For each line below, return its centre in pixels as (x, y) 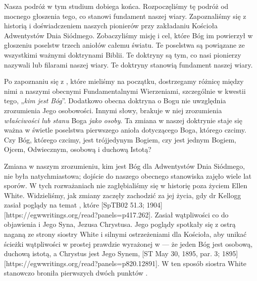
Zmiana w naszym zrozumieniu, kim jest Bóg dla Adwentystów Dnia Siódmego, (125, 166)
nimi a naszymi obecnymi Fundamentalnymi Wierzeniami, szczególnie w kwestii (125, 91)
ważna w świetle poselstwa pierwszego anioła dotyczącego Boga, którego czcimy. (125, 130)
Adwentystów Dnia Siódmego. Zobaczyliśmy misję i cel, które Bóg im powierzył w (128, 35)
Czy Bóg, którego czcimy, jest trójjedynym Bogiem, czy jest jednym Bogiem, (120, 139)
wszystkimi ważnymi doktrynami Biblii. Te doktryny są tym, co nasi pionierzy (123, 54)
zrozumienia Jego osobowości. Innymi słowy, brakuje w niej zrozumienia (113, 110)
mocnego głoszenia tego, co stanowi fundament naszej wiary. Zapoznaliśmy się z (125, 16)
